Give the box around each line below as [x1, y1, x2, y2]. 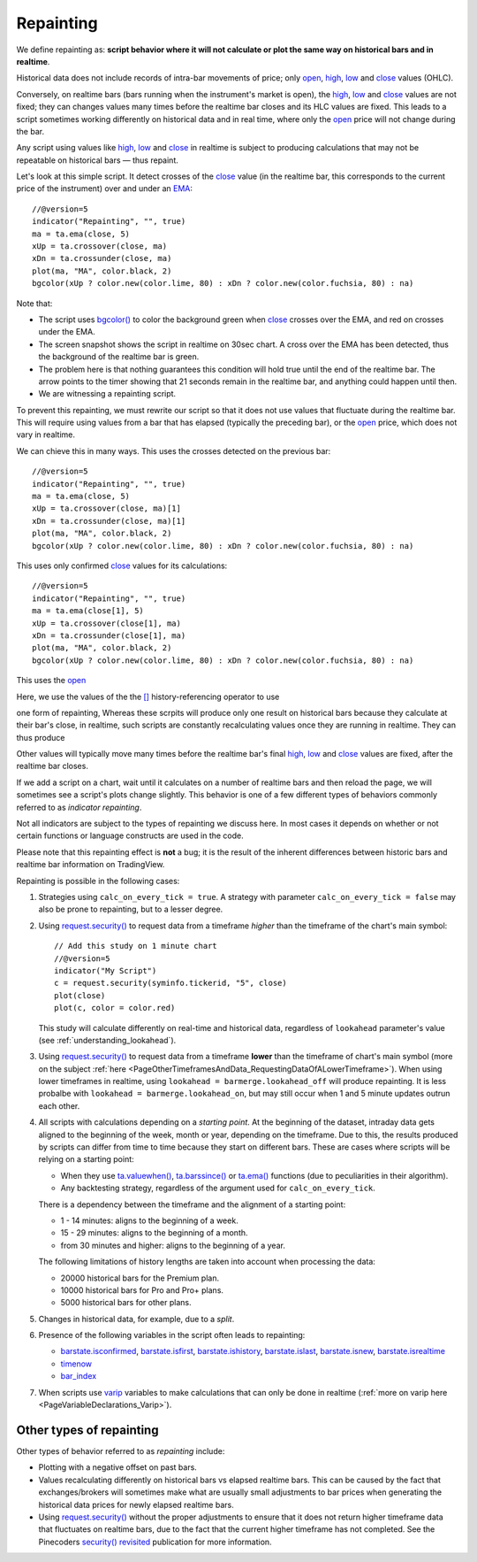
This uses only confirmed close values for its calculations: [16, 560, 228, 571]
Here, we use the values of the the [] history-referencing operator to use [16, 691, 280, 702]
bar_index [60, 1371, 97, 1381]
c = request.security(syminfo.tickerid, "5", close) [54, 978, 287, 989]
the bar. [16, 126, 44, 136]
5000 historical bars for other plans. [60, 1297, 192, 1308]
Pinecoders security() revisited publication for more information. [38, 1536, 273, 1547]
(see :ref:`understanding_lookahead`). [38, 1035, 177, 1045]
